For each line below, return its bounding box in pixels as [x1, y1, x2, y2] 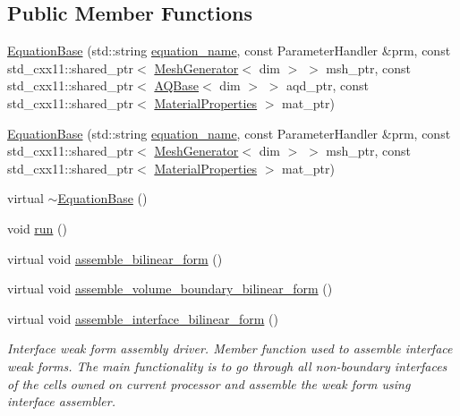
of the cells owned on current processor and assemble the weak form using [7, 374, 411, 393]
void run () [7, 218, 67, 237]
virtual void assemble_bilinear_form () [7, 249, 223, 267]
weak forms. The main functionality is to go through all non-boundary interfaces [7, 356, 447, 375]
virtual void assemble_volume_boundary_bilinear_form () [7, 279, 333, 298]
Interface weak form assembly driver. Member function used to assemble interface [7, 339, 453, 358]
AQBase [154, 76, 200, 95]
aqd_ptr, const [286, 76, 369, 95]
